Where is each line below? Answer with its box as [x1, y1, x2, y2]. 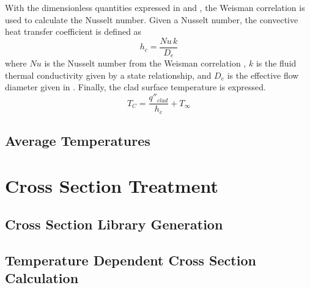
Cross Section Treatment [5, 173, 218, 198]
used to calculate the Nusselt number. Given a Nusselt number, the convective [5, 13, 298, 26]
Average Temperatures [5, 131, 150, 149]
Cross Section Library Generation [5, 215, 223, 234]
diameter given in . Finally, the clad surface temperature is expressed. [5, 81, 266, 93]
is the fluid [256, 57, 297, 70]
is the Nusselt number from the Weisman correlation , [44, 57, 246, 70]
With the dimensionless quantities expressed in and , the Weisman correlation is [5, 1, 305, 13]
